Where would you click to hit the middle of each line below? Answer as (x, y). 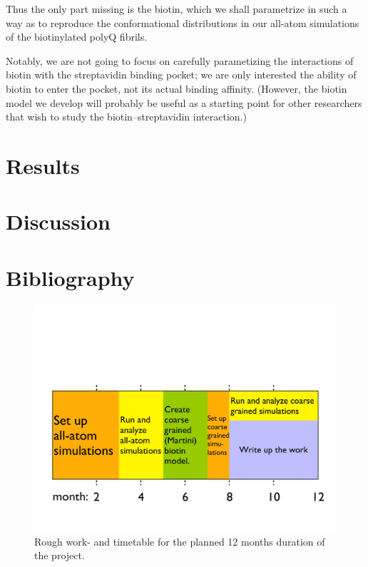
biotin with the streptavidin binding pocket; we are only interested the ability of (181, 75)
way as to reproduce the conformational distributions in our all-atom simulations (183, 22)
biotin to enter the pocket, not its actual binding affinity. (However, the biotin (177, 88)
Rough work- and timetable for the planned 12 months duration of (180, 541)
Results (43, 165)
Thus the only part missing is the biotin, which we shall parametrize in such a (177, 9)
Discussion (58, 221)
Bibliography (70, 277)
